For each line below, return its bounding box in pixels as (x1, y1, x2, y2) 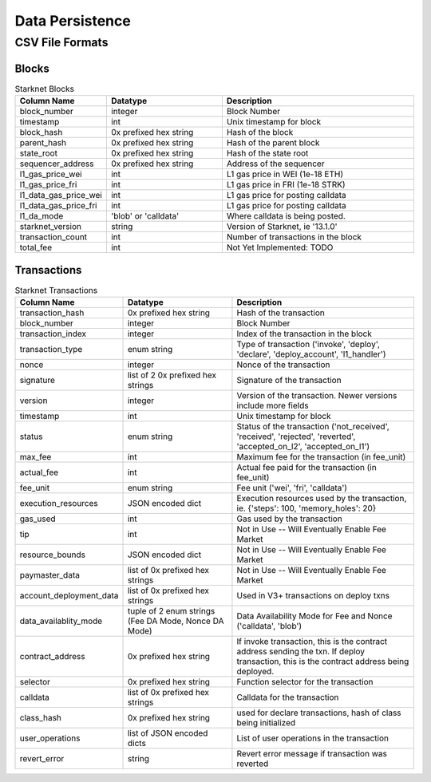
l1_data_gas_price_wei (19, 190, 103, 201)
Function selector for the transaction (236, 676, 374, 687)
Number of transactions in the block (226, 231, 362, 243)
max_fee (19, 451, 52, 462)
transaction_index (19, 328, 87, 339)
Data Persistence (14, 12, 131, 30)
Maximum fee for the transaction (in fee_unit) (236, 451, 406, 462)
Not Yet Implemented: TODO (226, 242, 334, 253)
